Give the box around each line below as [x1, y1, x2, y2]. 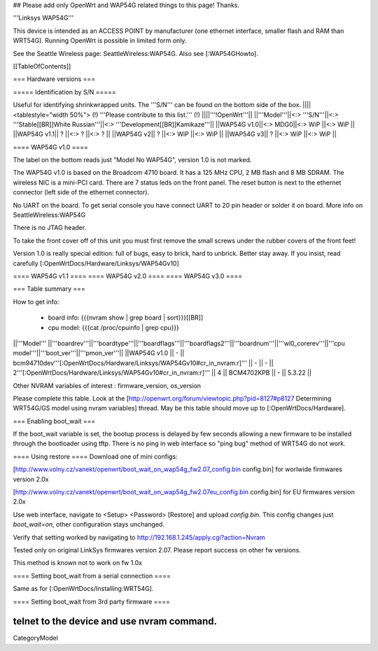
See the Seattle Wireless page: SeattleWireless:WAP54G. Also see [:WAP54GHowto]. [13, 49, 258, 57]
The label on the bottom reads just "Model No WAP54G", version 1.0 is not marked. [13, 156, 252, 164]
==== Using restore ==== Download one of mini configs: [13, 452, 178, 461]
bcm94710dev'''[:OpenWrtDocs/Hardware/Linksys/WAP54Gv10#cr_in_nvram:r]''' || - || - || [13, 359, 274, 367]
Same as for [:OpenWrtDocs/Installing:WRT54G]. [13, 585, 154, 593]
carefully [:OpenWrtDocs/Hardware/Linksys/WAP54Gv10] [13, 259, 180, 267]
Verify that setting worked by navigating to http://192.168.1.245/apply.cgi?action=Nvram [13, 533, 265, 541]
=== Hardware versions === [13, 75, 96, 83]
